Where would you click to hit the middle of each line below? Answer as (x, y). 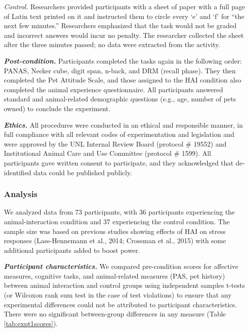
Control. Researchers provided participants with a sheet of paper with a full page (124, 6)
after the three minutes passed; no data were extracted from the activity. (112, 44)
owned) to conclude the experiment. (57, 108)
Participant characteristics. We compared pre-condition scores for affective (121, 266)
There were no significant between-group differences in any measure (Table (115, 314)
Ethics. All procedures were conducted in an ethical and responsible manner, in (124, 124)
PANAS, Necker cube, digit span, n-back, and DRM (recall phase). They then (120, 70)
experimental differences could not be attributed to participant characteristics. (120, 304)
